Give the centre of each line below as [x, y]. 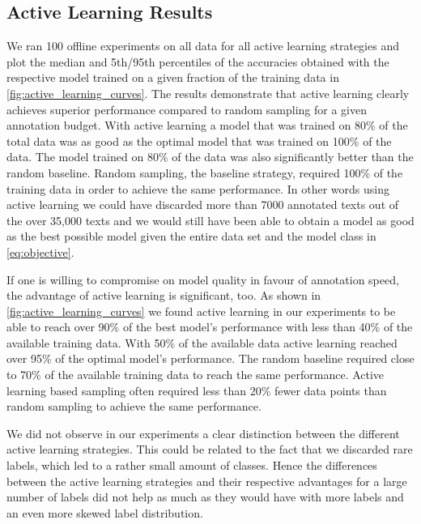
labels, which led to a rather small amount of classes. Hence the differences [192, 465]
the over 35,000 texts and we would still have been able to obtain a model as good [210, 220]
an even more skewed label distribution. [105, 512]
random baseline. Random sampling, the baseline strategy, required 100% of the [205, 172]
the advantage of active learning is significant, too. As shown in [164, 295]
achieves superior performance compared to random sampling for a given [187, 109]
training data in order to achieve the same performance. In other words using [198, 188]
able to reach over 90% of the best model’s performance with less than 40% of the [210, 327]
